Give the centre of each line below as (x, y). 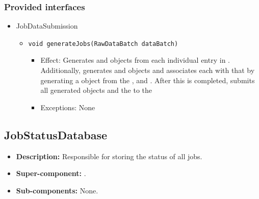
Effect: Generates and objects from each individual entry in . (135, 60)
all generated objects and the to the (96, 90)
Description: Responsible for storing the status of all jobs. (109, 156)
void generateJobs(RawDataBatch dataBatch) (103, 44)
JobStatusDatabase (56, 134)
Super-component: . (51, 173)
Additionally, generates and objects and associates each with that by (148, 70)
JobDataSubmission (47, 26)
